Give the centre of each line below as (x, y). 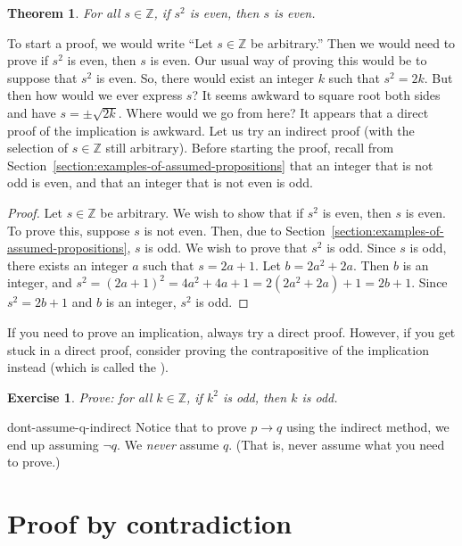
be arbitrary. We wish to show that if (202, 212)
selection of (38, 148)
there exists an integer (68, 265)
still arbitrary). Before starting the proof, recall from (250, 148)
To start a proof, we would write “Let (110, 42)
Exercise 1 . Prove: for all (80, 397)
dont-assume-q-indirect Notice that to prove (127, 427)
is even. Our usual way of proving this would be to (289, 60)
